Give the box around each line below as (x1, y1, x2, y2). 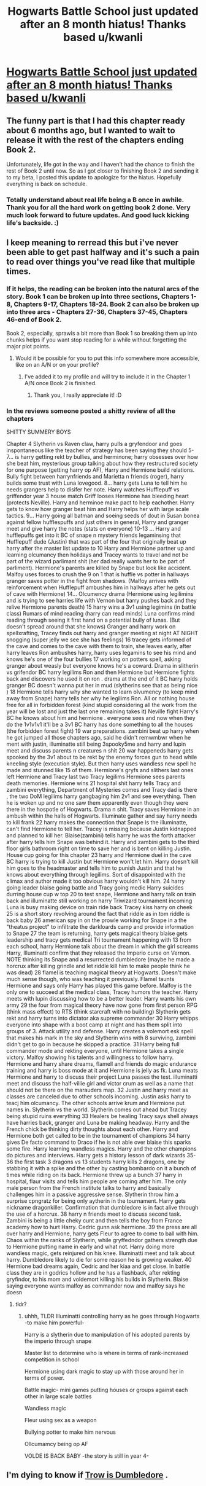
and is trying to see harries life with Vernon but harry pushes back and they (6, 596, 197, 604)
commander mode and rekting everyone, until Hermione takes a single (6, 1047, 184, 1054)
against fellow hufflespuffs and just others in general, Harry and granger (6, 518, 189, 526)
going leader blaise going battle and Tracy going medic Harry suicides (6, 883, 184, 891)
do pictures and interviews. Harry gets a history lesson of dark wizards (6, 1151, 186, 1159)
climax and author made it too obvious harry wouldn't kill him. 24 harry (6, 877, 185, 885)
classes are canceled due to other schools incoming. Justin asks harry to (6, 1092, 191, 1100)
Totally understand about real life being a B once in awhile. (6, 195, 184, 204)
